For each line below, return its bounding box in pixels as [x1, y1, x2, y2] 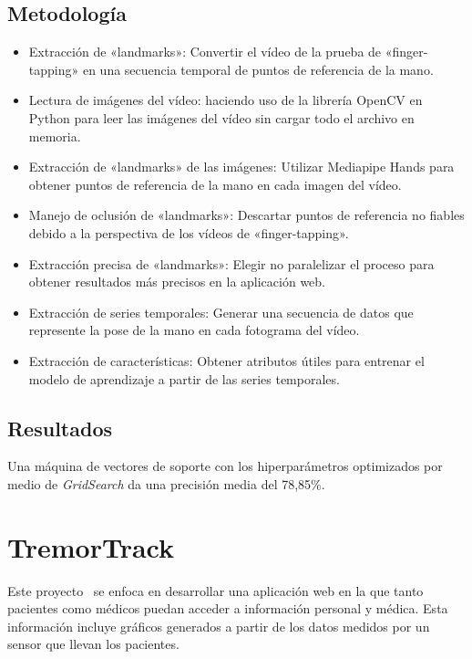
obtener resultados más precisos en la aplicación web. [28, 272, 325, 291]
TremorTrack [7, 528, 174, 565]
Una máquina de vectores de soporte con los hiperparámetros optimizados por [7, 456, 443, 476]
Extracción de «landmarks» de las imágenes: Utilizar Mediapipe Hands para [28, 157, 455, 176]
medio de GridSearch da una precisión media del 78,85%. [7, 474, 325, 493]
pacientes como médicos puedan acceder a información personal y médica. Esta [7, 599, 448, 618]
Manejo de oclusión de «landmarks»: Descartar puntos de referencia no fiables [28, 205, 465, 225]
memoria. [28, 126, 81, 145]
